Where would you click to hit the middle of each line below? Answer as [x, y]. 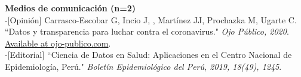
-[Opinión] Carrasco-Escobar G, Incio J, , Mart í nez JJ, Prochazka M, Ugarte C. [151, 19]
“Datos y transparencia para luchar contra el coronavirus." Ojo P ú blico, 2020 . [147, 31]
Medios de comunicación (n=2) [70, 8]
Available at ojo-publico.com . [58, 43]
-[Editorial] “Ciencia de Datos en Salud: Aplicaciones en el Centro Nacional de [148, 55]
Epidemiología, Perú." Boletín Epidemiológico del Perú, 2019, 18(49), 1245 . [143, 66]
